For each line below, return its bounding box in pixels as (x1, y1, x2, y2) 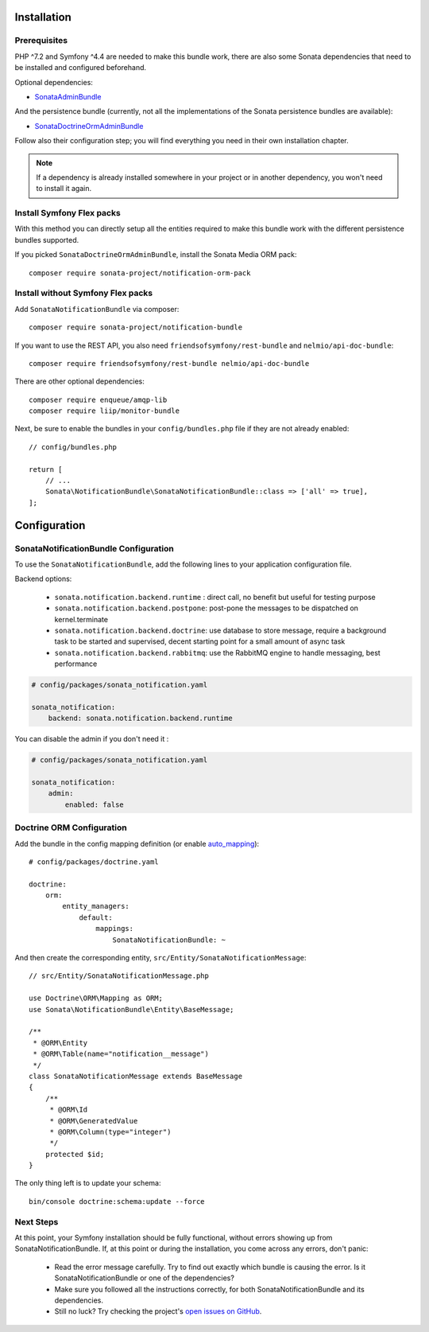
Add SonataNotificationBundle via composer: (14, 304, 180, 314)
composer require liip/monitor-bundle (29, 407, 180, 415)
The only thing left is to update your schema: (14, 1178, 161, 1188)
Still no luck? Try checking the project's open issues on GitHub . (54, 1307, 262, 1316)
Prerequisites (14, 35, 68, 46)
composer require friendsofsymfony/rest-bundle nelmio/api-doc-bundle (29, 359, 310, 368)
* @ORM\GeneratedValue (49, 1116, 138, 1125)
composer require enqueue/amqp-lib (29, 395, 168, 404)
